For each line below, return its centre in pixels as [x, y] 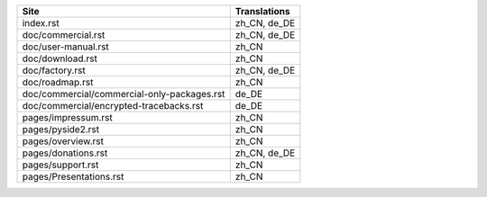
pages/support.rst [60, 165]
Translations [262, 11]
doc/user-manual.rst [66, 47]
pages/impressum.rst [67, 117]
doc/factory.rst [54, 70]
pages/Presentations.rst [73, 177]
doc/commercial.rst [64, 35]
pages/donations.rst [65, 153]
